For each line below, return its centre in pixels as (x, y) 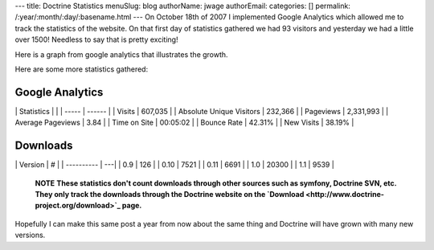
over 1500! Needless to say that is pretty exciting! (96, 39)
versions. (30, 235)
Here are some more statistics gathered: (82, 69)
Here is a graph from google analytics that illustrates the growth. (121, 54)
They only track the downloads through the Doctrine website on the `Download (170, 194)
